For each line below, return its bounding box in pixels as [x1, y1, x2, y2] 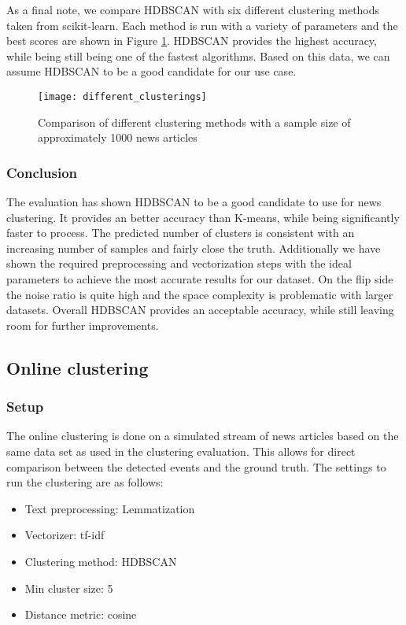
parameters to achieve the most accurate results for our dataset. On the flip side [6, 271, 393, 287]
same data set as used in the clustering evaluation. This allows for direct [6, 442, 356, 459]
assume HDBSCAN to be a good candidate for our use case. [6, 63, 297, 80]
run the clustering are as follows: [6, 474, 164, 490]
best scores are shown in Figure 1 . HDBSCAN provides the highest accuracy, [6, 32, 377, 49]
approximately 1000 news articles [38, 129, 197, 146]
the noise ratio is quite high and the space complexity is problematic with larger [6, 286, 393, 302]
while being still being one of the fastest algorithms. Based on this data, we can [6, 47, 390, 64]
